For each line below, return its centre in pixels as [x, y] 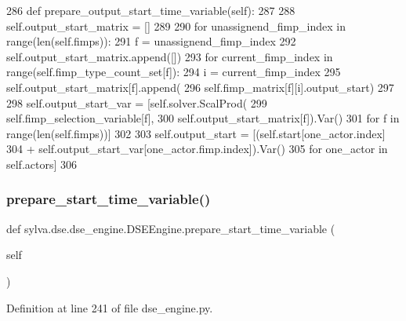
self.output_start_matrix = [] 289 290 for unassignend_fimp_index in [176, 26]
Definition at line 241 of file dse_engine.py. [110, 307]
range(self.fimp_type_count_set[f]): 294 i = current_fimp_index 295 [174, 72]
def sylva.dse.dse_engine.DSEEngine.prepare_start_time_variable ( [171, 228]
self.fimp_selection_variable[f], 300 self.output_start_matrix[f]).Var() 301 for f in [203, 118]
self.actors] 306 [42, 164]
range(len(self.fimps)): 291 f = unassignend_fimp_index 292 [151, 41]
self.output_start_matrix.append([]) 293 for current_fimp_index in [170, 56]
